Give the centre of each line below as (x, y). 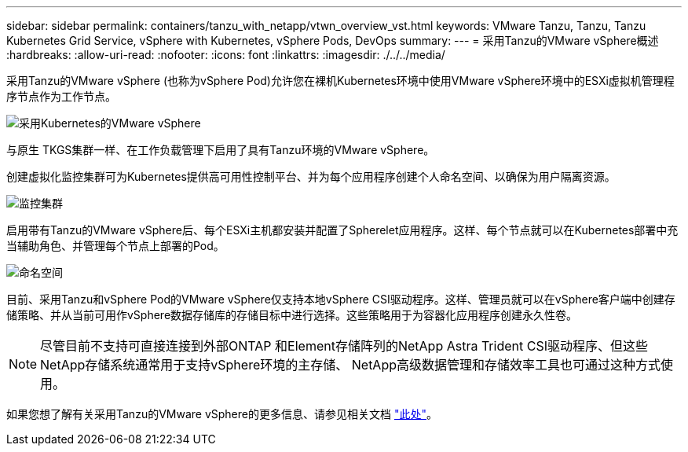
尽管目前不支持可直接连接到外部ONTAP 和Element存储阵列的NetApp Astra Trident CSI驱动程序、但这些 (344, 346)
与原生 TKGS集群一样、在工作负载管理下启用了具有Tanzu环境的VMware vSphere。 (221, 150)
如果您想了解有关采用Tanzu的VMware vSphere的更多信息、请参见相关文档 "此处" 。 (222, 414)
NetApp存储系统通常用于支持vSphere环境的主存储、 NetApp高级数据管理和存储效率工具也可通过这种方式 (350, 365)
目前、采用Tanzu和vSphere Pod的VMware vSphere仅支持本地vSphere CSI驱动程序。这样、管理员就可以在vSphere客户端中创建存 (341, 299)
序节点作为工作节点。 (61, 96)
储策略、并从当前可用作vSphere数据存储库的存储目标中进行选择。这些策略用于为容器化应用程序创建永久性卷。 (292, 315)
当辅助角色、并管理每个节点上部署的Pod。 (115, 246)
